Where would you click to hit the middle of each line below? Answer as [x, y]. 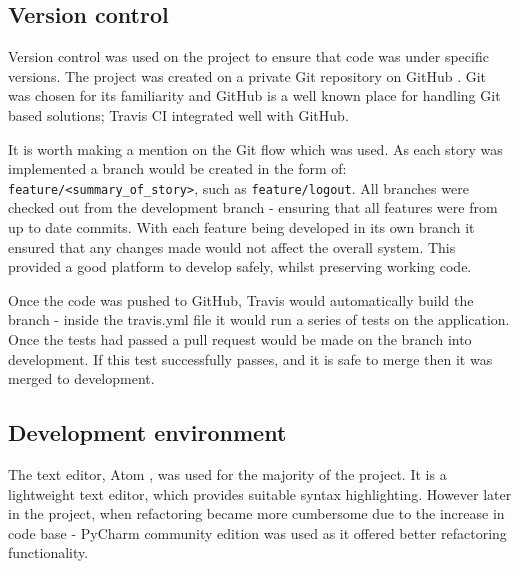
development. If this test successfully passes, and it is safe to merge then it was [250, 358]
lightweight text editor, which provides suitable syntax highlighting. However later [260, 493]
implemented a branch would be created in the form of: [177, 168]
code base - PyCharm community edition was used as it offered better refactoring [257, 532]
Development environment [147, 432]
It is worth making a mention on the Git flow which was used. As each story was [255, 148]
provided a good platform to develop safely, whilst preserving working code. [240, 266]
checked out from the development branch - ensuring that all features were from [253, 207]
